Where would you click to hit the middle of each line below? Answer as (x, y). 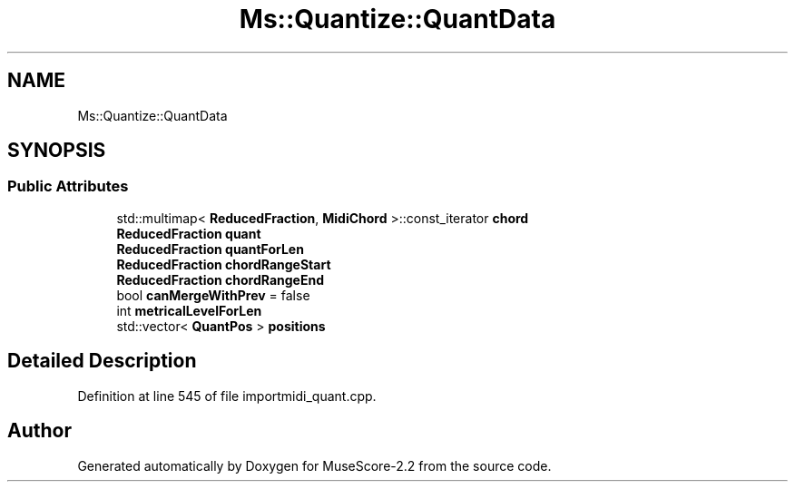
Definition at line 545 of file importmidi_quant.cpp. (227, 396)
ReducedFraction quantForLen (210, 249)
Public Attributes (68, 186)
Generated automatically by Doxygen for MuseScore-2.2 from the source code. (314, 465)
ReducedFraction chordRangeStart (224, 264)
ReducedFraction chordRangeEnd (220, 279)
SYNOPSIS (57, 151)
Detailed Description (102, 361)
